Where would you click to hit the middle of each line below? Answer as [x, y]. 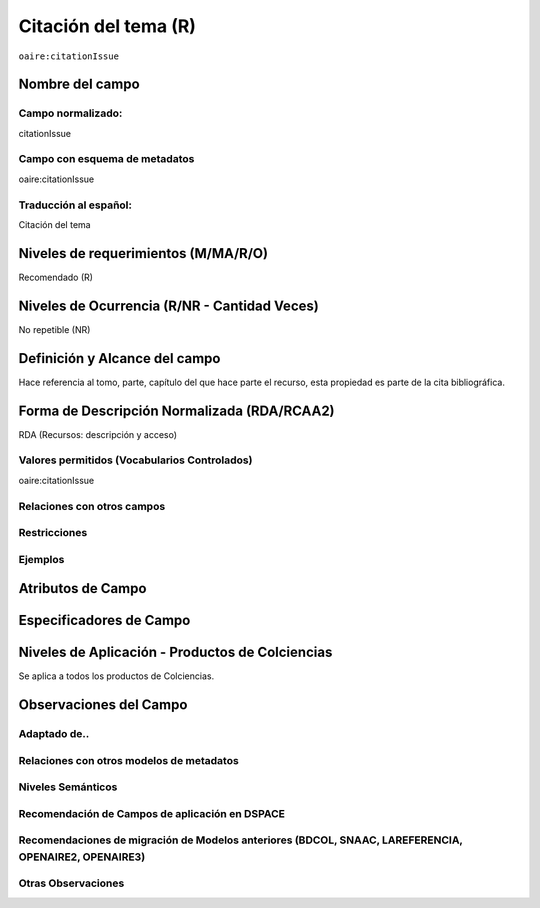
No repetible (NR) [54, 329]
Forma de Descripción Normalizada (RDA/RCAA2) [176, 410]
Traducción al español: [75, 205]
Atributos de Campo [82, 588]
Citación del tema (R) [107, 26]
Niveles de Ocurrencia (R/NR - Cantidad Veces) [168, 305]
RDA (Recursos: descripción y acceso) [98, 434]
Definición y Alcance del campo [119, 358]
